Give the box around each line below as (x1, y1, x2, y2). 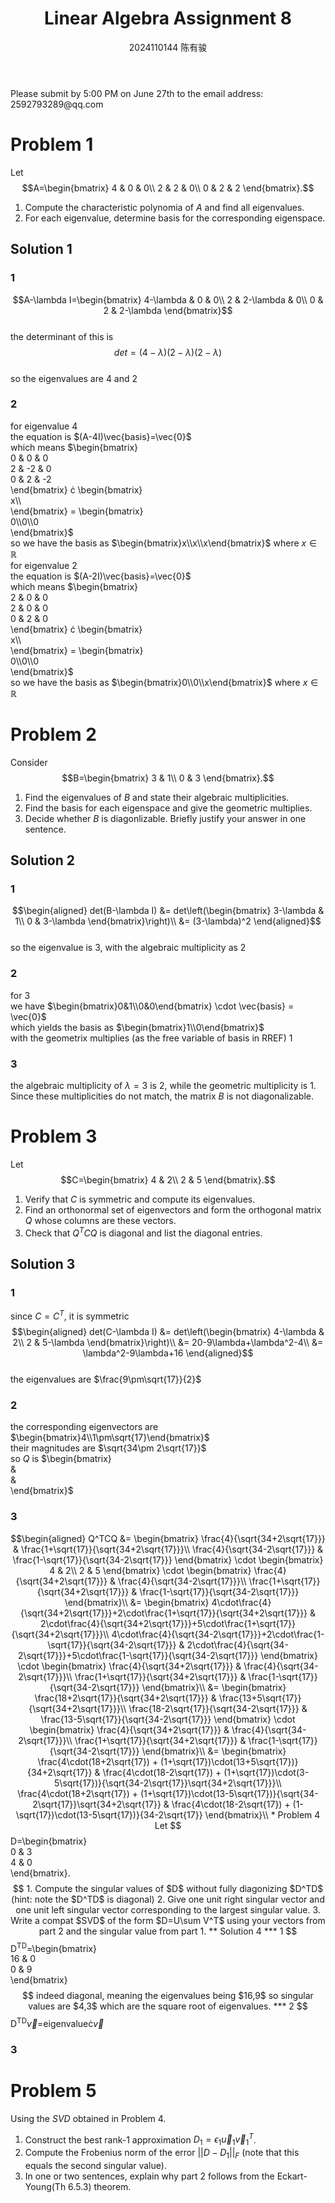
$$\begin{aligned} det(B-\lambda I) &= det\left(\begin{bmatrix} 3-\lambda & (11, 905, 325, 917)
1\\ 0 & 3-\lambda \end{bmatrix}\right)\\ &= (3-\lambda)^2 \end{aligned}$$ (14, 915, 322, 927)
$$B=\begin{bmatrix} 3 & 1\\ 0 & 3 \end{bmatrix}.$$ (61, 772, 275, 784)
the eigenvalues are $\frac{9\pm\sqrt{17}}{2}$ (10, 1373, 202, 1386)
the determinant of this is (10, 330, 114, 342)
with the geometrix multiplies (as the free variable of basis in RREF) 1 (10, 1032, 293, 1044)
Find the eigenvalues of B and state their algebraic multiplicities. (24, 791, 290, 803)
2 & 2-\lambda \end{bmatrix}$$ (103, 304, 233, 316)
